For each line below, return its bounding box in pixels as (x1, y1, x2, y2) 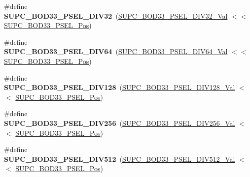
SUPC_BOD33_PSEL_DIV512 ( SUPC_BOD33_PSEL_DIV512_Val (4, 153, 235, 164)
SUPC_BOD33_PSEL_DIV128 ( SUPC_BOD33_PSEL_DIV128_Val (4, 82, 235, 92)
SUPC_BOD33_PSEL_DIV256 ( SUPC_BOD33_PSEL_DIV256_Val (4, 118, 235, 128)
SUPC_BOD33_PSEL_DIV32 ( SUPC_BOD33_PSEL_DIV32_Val (4, 10, 228, 21)
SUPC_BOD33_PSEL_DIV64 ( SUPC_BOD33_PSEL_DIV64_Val (4, 46, 228, 57)
